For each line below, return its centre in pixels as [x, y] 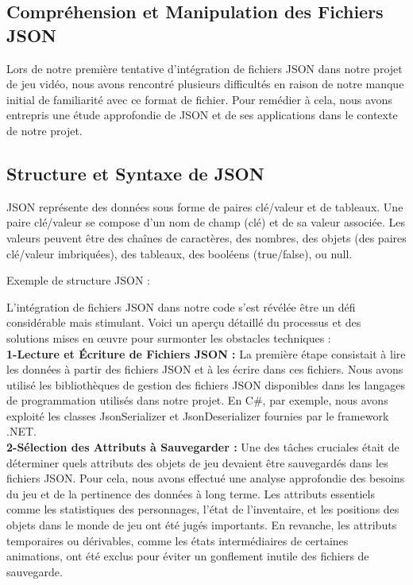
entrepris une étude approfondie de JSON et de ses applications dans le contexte [202, 115]
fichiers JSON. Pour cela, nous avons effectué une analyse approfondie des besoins [206, 478]
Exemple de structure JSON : [78, 280]
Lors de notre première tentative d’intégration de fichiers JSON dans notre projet [205, 68]
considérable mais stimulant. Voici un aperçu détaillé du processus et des [184, 322]
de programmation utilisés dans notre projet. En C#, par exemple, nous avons [197, 400]
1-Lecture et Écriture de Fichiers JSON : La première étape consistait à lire [206, 353]
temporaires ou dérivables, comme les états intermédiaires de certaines [178, 540]
